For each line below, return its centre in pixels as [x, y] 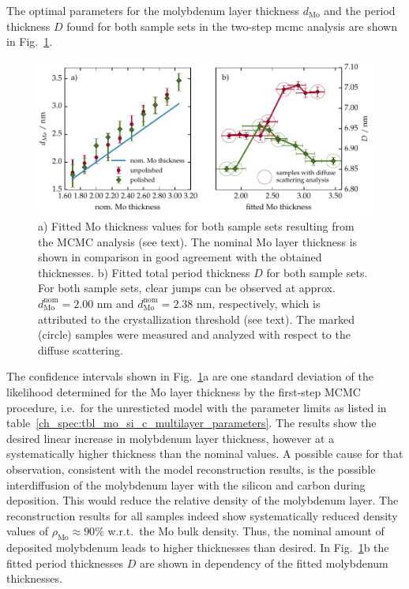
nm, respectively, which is [258, 303]
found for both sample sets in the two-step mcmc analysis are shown [232, 26]
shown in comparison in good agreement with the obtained [180, 257]
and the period [360, 10]
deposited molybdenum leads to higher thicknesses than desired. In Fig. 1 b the [198, 548]
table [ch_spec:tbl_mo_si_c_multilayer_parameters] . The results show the [191, 423]
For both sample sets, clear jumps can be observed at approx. [187, 288]
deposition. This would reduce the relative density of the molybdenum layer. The [203, 500]
